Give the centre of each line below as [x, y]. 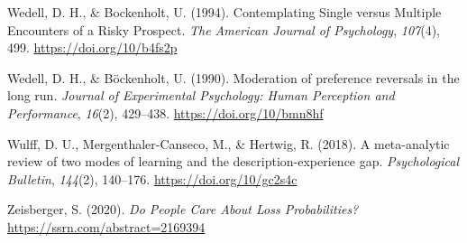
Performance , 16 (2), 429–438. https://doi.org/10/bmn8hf [165, 112]
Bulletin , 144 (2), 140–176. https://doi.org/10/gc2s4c [152, 178]
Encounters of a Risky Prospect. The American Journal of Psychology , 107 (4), [224, 29]
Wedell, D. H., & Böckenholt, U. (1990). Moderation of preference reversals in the [233, 77]
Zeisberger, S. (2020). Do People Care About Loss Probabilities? [183, 209]
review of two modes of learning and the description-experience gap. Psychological [233, 161]
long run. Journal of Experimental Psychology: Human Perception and [201, 95]
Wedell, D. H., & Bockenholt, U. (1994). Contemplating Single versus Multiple [224, 12]
